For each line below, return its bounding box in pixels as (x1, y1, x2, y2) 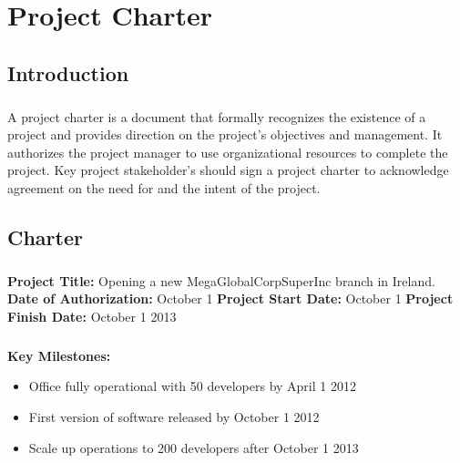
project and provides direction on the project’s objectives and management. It (7, 125, 443, 144)
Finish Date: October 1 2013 (7, 306, 177, 325)
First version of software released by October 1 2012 (28, 407, 320, 426)
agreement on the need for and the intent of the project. (7, 178, 321, 197)
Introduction (7, 58, 129, 87)
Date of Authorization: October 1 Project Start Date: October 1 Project (7, 289, 454, 308)
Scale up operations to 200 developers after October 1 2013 (28, 437, 359, 457)
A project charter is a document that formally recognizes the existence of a (7, 107, 426, 126)
